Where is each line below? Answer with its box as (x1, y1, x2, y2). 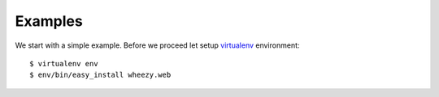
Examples (15, 12, 83, 30)
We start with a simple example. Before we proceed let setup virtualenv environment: (15, 40, 300, 50)
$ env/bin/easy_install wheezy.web (29, 70, 172, 80)
